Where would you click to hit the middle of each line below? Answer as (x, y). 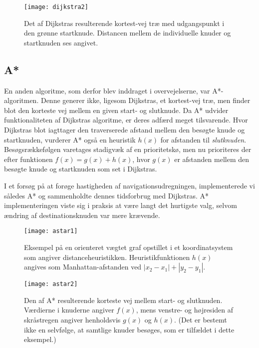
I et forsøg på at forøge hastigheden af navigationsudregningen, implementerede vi (129, 185)
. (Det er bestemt (201, 320)
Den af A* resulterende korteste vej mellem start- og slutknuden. (123, 300)
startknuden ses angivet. (61, 42)
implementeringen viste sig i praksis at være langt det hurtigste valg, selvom (121, 205)
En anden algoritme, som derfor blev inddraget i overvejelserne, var (107, 90)
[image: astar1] (51, 231)
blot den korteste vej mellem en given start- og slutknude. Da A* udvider (116, 110)
